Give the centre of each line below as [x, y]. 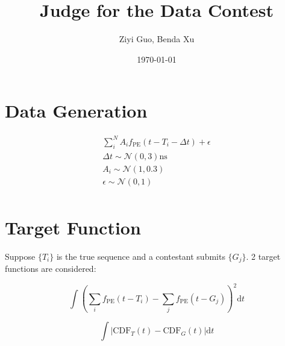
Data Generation [76, 111]
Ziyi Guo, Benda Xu [157, 39]
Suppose [20, 256]
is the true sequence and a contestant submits [141, 256]
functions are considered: [51, 269]
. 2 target [263, 256]
